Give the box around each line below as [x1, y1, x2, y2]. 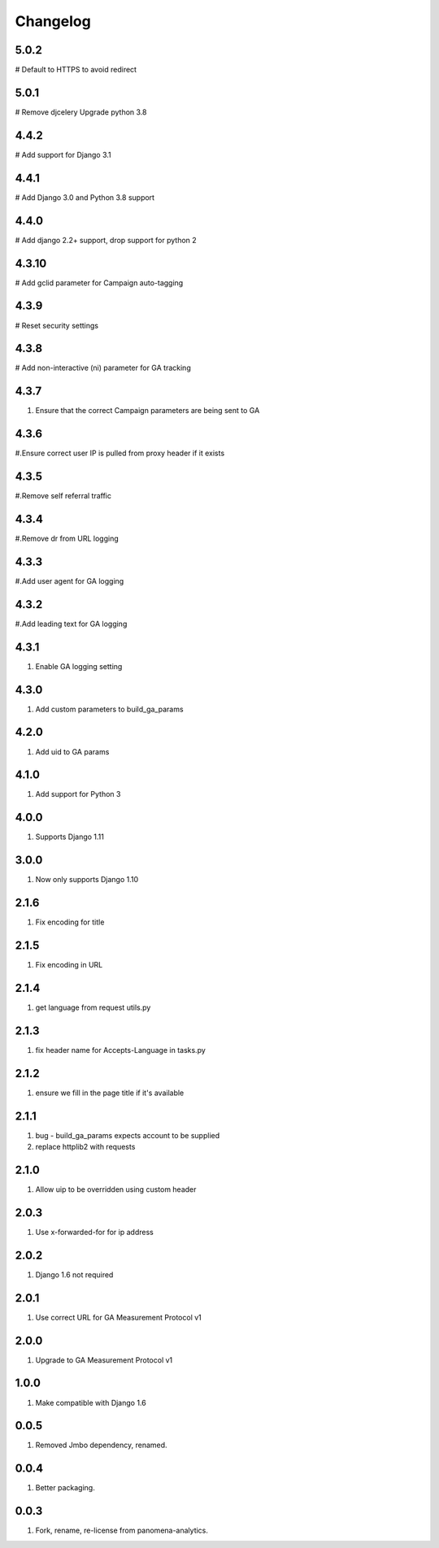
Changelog [15, 12, 91, 30]
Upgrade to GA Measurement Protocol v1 [35, 1354, 173, 1365]
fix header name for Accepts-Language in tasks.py [35, 1045, 206, 1054]
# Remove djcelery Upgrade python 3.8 [15, 107, 147, 117]
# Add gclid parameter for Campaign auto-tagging [15, 277, 184, 288]
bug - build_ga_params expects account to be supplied [35, 1130, 220, 1140]
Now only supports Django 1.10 [35, 875, 139, 885]
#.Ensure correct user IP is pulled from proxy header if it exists [15, 448, 225, 459]
